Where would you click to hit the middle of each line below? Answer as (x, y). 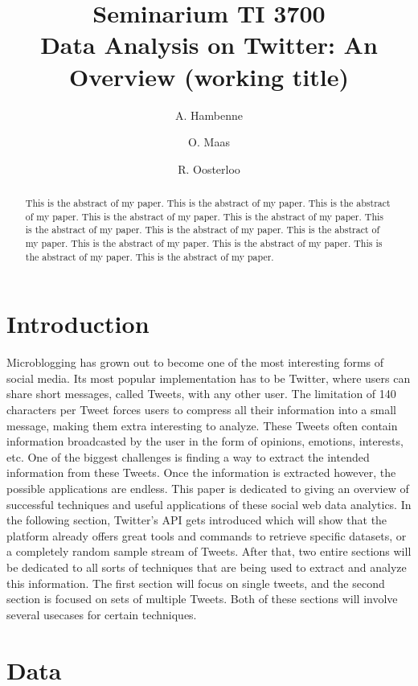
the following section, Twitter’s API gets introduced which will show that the (197, 520)
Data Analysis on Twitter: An (209, 45)
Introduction (78, 324)
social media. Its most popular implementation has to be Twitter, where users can (209, 378)
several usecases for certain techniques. (102, 614)
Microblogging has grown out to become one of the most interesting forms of (195, 362)
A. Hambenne (209, 115)
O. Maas (209, 142)
